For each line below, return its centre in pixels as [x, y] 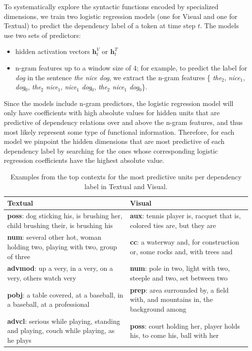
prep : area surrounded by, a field [179, 290]
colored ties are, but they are [173, 225]
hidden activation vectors [53, 51]
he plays [19, 340]
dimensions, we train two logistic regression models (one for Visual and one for [121, 16]
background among [158, 309]
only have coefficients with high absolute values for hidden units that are [112, 113]
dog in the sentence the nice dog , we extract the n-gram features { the [118, 77]
